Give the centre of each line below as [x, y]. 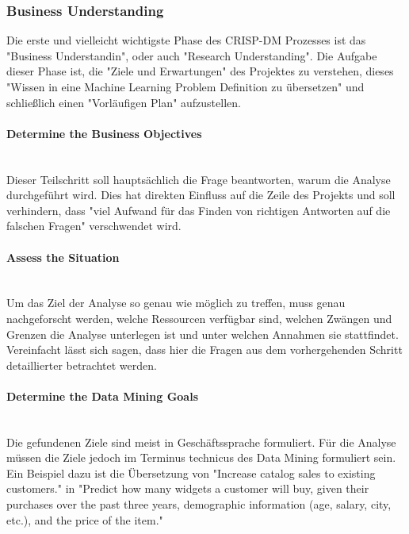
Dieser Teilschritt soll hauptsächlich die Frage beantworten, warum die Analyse [199, 179]
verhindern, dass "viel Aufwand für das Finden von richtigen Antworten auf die [199, 210]
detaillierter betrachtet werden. [82, 365]
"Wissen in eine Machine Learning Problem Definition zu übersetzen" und [185, 86]
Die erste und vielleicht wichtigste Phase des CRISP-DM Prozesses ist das [186, 40]
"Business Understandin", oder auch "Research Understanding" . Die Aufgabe [192, 55]
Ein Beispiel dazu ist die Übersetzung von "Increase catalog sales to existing [191, 473]
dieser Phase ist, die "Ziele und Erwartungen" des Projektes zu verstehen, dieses [200, 71]
